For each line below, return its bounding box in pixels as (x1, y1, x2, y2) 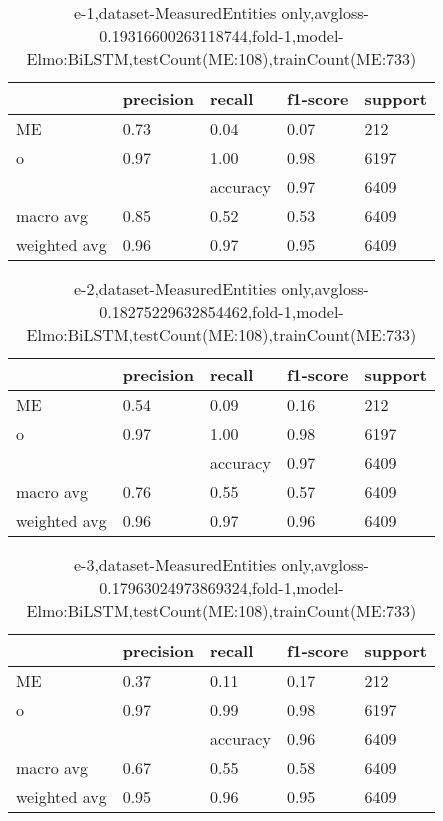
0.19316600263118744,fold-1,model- (99, 24, 344, 47)
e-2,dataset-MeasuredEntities (73, 277, 277, 300)
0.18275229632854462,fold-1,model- (99, 300, 344, 323)
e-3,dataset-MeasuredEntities (73, 553, 277, 576)
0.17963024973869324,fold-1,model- (99, 576, 344, 599)
